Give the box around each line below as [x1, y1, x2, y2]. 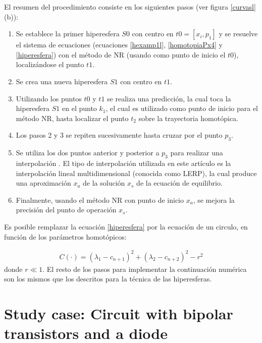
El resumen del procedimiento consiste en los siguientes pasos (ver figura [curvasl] [4, 2, 256, 12]
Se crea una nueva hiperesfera [16, 76, 108, 86]
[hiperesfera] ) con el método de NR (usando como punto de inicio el [16, 49, 226, 60]
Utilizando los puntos [16, 93, 82, 103]
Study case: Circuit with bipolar [4, 303, 233, 323]
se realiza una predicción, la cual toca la [107, 93, 231, 103]
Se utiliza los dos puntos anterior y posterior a [16, 147, 160, 158]
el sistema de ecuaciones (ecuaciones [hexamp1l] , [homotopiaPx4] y [16, 39, 223, 50]
